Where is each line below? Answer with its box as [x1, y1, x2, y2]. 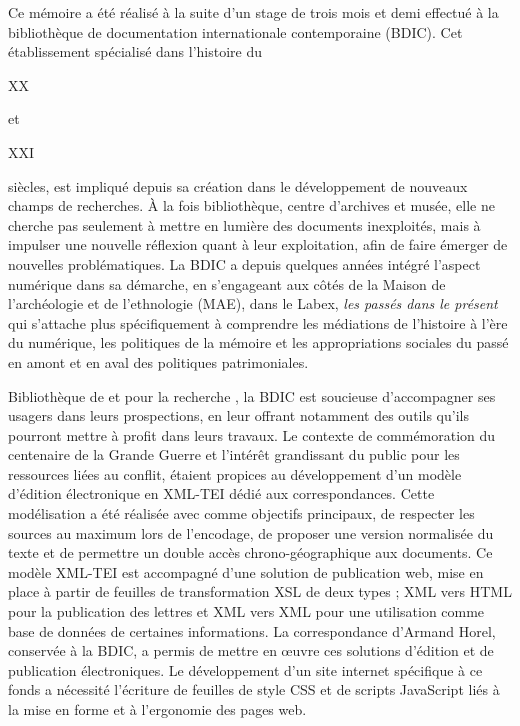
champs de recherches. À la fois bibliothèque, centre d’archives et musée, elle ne [8, 195, 495, 216]
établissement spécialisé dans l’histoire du [8, 41, 263, 62]
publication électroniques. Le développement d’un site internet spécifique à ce [8, 659, 483, 680]
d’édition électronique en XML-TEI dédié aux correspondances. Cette [8, 483, 435, 504]
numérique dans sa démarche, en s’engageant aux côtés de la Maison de [8, 273, 446, 294]
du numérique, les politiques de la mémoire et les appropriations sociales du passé [8, 332, 509, 353]
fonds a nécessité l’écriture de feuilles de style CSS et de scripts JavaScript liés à [8, 679, 500, 700]
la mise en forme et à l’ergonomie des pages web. [8, 699, 307, 719]
